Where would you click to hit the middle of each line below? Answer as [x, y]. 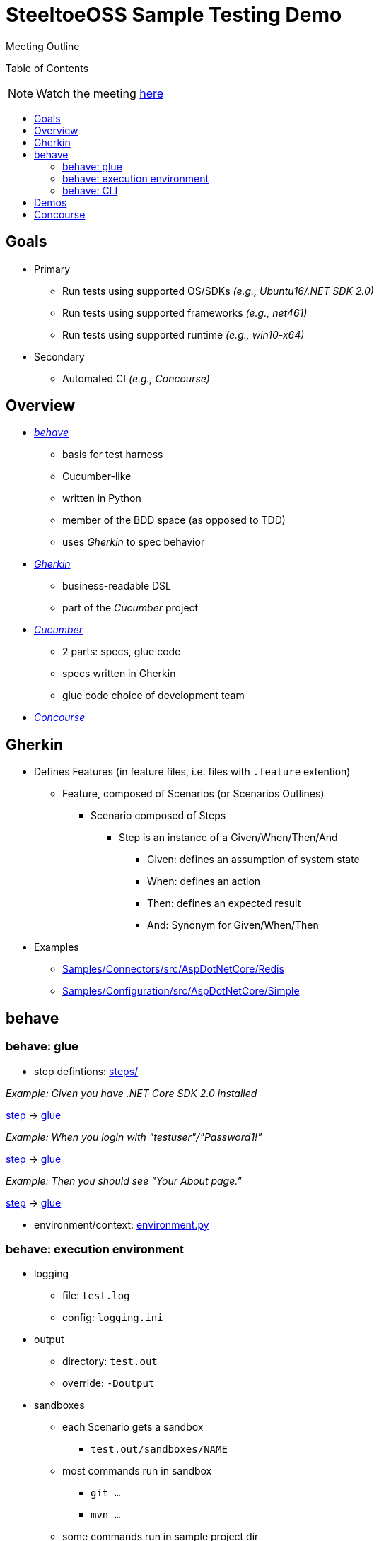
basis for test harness [113, 455]
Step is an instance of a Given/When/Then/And [228, 838]
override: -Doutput [109, 1383]
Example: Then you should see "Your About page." [124, 1180]
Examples [57, 947]
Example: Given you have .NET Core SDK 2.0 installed [132, 1093]
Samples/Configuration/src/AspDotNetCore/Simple [181, 991]
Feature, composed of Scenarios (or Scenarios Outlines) [193, 794]
